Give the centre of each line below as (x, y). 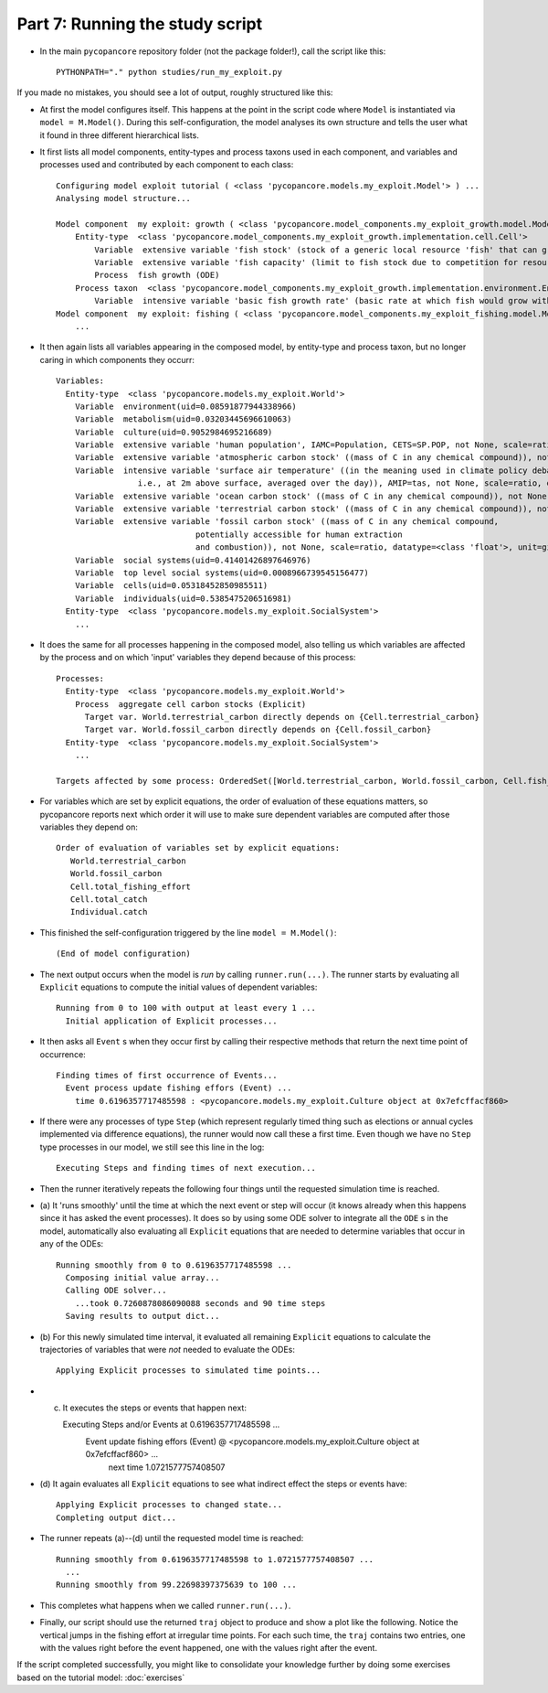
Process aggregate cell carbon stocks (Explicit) (190, 704)
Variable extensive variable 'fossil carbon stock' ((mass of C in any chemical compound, (287, 522)
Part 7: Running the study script (140, 24)
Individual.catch (109, 912)
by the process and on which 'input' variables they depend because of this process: (198, 658)
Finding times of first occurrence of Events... (167, 1075)
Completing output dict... (116, 1517)
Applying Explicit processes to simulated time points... (189, 1371)
